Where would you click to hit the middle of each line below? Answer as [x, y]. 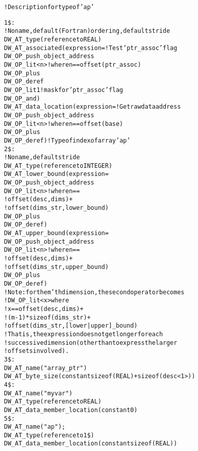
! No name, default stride [42, 157]
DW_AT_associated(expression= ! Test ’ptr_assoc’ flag [91, 48]
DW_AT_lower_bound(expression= [56, 174]
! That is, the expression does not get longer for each [84, 334]
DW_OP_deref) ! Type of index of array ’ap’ [67, 140]
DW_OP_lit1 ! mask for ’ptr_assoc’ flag [64, 90]
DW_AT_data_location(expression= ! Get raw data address [92, 107]
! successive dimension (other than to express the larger [91, 343]
